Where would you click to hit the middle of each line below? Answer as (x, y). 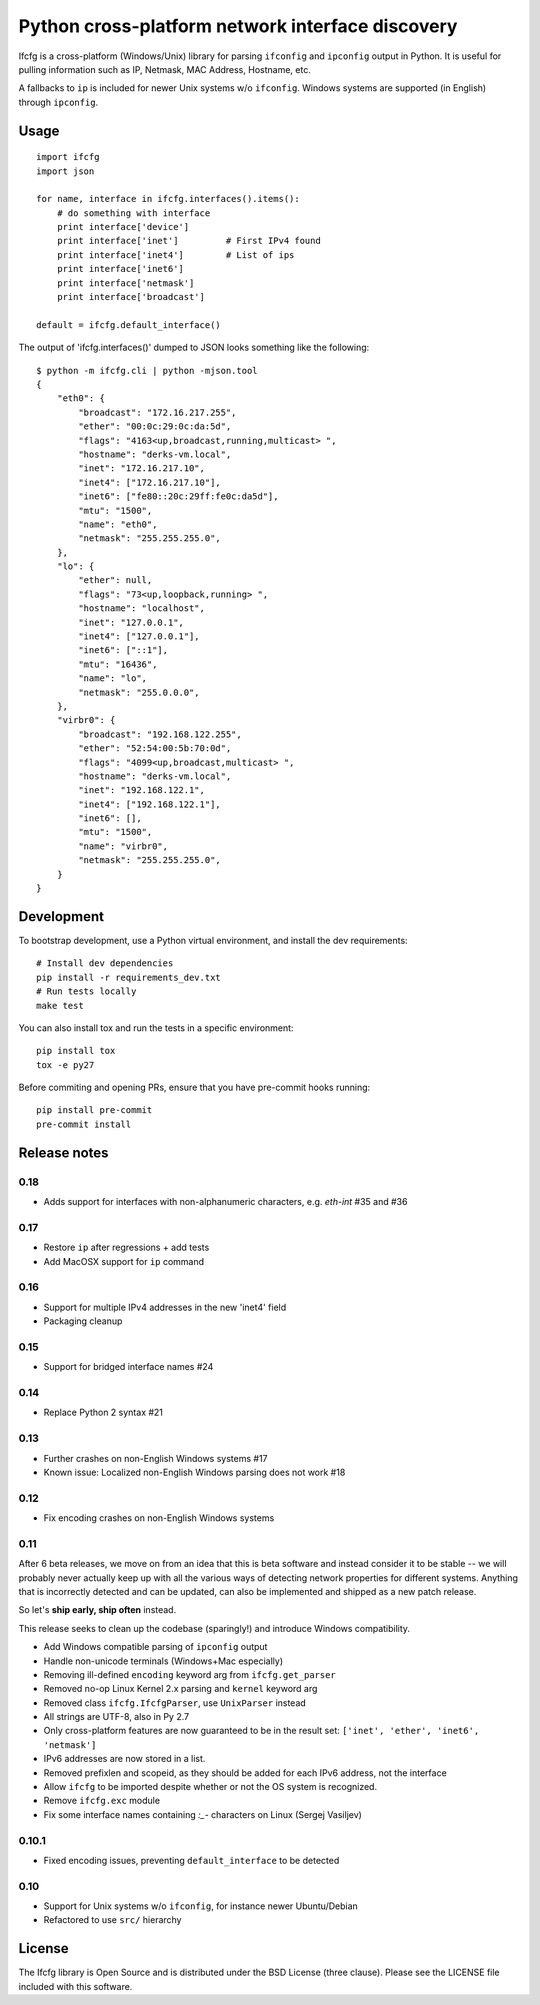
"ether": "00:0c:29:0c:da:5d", (155, 426)
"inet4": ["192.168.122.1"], (150, 804)
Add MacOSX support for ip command (124, 1261)
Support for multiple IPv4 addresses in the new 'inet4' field (165, 1307)
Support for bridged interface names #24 (128, 1367)
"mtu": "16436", (118, 664)
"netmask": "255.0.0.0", (139, 692)
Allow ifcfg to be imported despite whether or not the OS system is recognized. (210, 1787)
